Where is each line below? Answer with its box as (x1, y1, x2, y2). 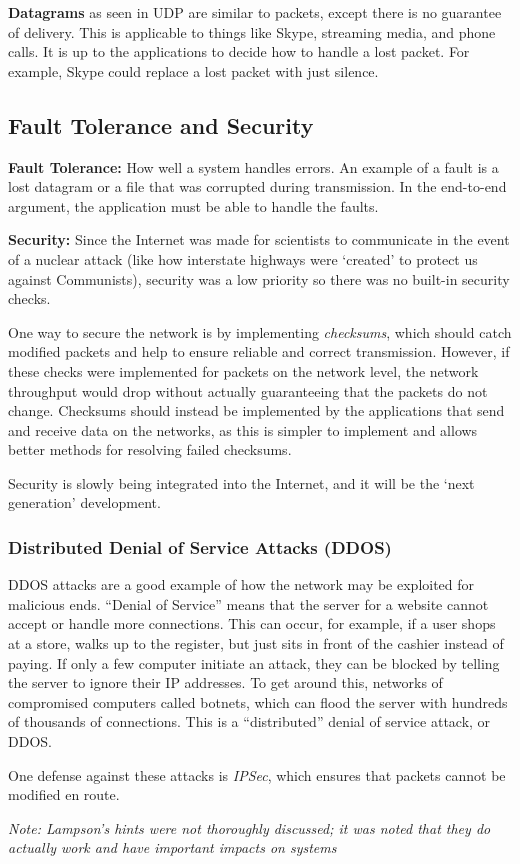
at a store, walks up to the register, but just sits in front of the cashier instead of (8, 633, 504, 654)
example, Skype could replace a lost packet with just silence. (8, 60, 379, 81)
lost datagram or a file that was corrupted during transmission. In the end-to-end (8, 176, 507, 197)
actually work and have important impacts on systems (8, 837, 337, 858)
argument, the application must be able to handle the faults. (8, 195, 379, 216)
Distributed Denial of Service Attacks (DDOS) (8, 535, 392, 559)
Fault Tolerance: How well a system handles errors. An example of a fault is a (8, 156, 499, 177)
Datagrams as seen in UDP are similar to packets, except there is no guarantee (8, 2, 502, 22)
